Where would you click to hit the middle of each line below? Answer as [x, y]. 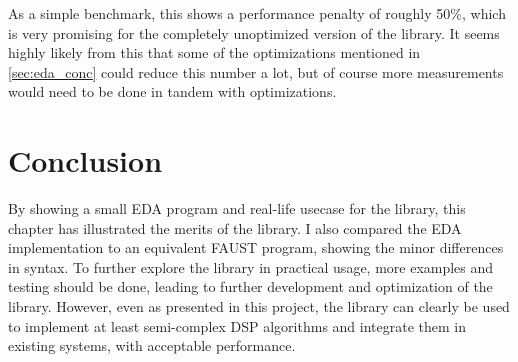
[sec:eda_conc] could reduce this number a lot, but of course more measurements [256, 71]
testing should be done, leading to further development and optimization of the [250, 286]
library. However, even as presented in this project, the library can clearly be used [259, 306]
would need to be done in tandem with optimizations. [172, 91]
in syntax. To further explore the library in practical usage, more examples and [251, 266]
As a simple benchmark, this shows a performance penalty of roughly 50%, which [257, 13]
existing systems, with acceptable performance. [152, 345]
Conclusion [85, 160]
